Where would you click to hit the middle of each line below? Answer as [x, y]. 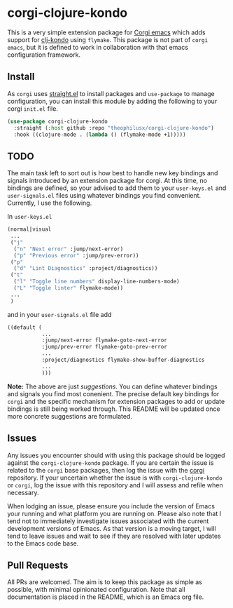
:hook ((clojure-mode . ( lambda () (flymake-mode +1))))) [100, 135]
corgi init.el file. [33, 108]
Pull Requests [38, 565]
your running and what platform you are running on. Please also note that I [114, 513]
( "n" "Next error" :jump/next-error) [69, 249]
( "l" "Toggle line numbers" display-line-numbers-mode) [97, 282]
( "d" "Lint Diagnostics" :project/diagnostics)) [86, 269]
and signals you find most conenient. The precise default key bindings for [113, 393]
